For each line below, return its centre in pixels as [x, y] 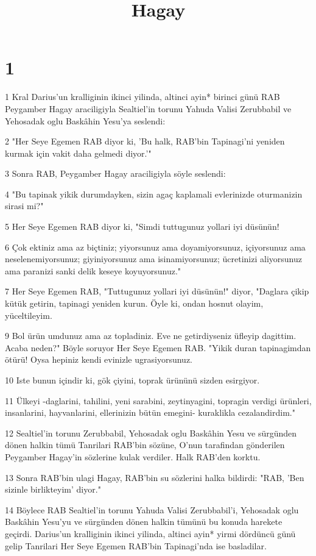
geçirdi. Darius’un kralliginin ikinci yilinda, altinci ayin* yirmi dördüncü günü [150, 533]
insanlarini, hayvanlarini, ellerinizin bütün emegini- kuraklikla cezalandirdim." [150, 412]
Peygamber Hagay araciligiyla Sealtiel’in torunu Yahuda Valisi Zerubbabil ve [148, 108]
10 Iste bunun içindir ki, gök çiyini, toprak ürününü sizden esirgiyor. [132, 380]
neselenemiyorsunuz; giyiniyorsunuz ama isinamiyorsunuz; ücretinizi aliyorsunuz [153, 259]
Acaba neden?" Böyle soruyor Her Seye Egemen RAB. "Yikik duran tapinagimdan [158, 347]
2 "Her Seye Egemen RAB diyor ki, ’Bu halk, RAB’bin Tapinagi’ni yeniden [145, 141]
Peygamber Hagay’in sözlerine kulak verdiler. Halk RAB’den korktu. [133, 456]
